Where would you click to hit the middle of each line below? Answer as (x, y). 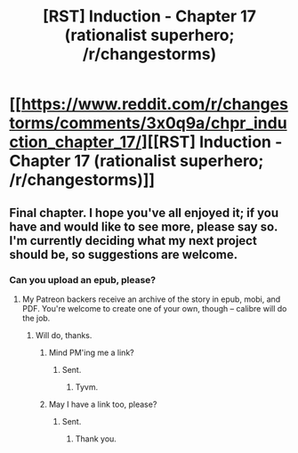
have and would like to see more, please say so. (144, 226)
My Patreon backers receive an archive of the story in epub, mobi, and (151, 299)
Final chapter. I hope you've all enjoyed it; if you (144, 212)
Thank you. (96, 439)
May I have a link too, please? (103, 404)
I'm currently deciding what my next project (133, 241)
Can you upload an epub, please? (83, 279)
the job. (36, 318)
